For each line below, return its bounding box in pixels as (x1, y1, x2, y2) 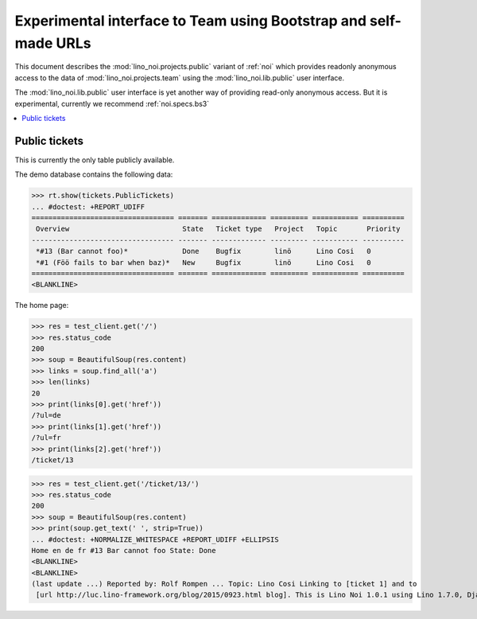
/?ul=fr (31, 434, 61, 442)
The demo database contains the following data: (14, 169, 173, 179)
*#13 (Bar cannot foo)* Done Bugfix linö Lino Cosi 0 (36, 247, 371, 256)
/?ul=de (31, 411, 61, 420)
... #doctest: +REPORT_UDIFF (31, 202, 145, 211)
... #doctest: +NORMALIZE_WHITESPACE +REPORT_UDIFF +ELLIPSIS (31, 535, 279, 544)
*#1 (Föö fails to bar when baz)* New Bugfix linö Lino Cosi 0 (36, 258, 371, 267)
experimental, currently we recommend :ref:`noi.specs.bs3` (14, 99, 210, 108)
